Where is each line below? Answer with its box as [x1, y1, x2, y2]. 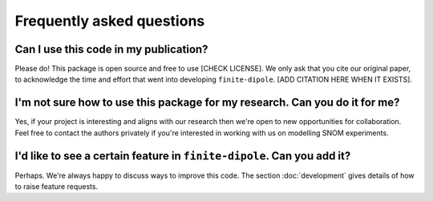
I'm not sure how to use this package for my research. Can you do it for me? [14, 96, 400, 110]
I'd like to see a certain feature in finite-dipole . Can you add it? [14, 149, 351, 163]
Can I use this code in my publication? [14, 42, 208, 56]
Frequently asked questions [14, 12, 205, 30]
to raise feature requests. [14, 182, 99, 191]
